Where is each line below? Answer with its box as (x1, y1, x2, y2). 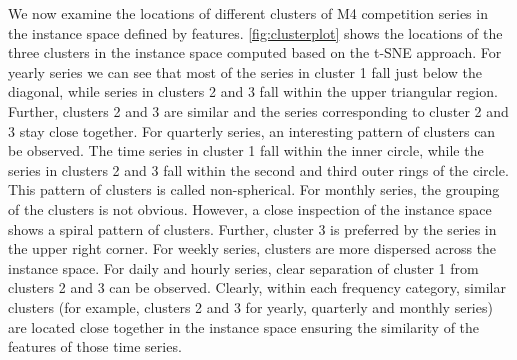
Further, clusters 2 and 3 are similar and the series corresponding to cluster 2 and (8, 100, 509, 121)
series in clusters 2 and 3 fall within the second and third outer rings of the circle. (8, 159, 509, 180)
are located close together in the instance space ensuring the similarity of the (8, 316, 480, 337)
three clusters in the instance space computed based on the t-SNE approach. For (8, 42, 502, 63)
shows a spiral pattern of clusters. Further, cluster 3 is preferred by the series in (8, 218, 497, 239)
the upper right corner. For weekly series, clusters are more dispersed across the (8, 238, 497, 259)
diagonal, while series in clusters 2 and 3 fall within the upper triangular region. (8, 81, 498, 102)
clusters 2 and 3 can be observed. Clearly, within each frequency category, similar (8, 277, 506, 298)
